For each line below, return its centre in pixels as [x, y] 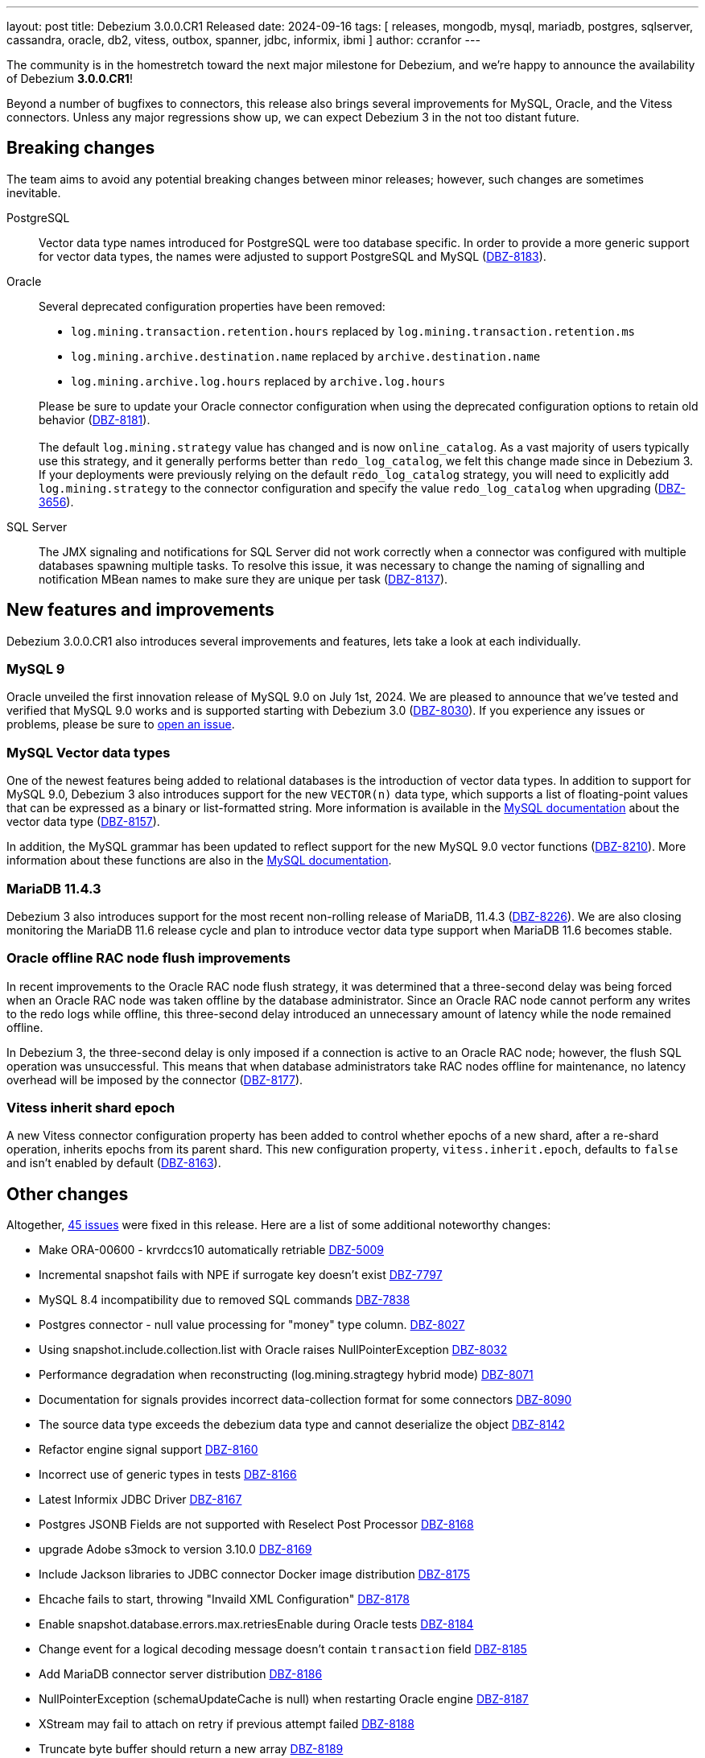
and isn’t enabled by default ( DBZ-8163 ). [114, 1163]
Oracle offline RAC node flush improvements [148, 958]
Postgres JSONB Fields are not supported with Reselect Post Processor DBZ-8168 [256, 1525]
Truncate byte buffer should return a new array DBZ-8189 [191, 1749]
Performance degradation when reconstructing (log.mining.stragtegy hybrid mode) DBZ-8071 [286, 1375]
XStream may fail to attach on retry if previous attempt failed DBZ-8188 [227, 1724]
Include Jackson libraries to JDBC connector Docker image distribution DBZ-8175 [255, 1574]
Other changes [68, 1194]
